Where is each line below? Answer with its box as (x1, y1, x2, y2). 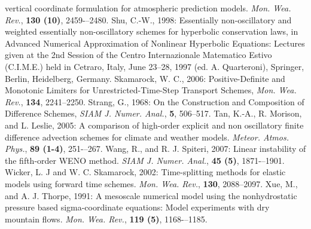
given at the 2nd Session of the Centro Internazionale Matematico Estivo (5, 48, 272, 61)
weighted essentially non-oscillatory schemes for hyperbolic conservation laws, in (5, 25, 298, 38)
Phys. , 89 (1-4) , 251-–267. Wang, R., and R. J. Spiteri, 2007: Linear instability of (5, 142, 306, 155)
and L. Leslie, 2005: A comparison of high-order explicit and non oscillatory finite (5, 118, 304, 131)
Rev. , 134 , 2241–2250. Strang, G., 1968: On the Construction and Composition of (5, 95, 304, 108)
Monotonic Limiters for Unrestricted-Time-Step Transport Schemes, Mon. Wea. (5, 84, 297, 96)
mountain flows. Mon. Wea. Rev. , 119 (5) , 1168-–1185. (5, 212, 208, 225)
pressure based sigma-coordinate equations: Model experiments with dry (5, 201, 270, 213)
